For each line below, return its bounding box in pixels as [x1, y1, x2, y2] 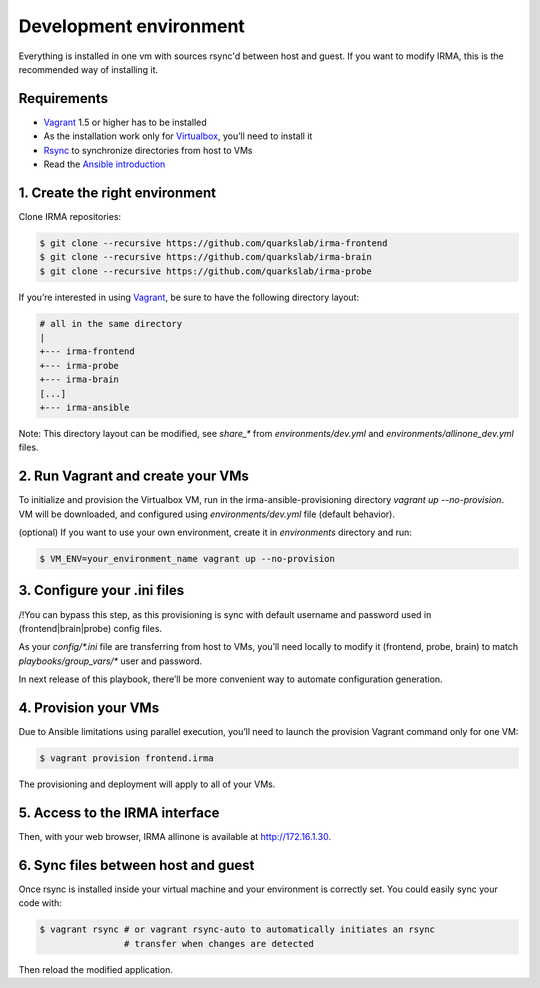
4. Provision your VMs [18, 699, 160, 716]
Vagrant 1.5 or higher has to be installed [43, 116, 207, 128]
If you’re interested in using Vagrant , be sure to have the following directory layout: [18, 291, 360, 303]
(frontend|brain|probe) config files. [18, 622, 163, 634]
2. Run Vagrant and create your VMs [18, 468, 250, 485]
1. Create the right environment [18, 184, 217, 201]
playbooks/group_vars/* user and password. [18, 655, 203, 667]
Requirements [18, 90, 109, 107]
